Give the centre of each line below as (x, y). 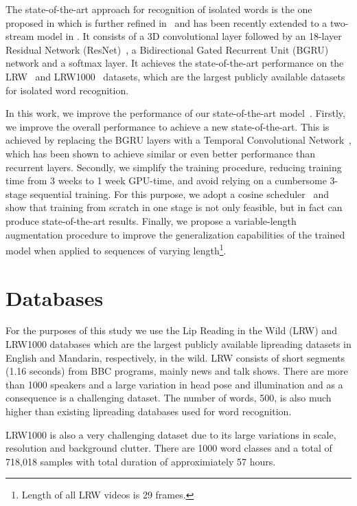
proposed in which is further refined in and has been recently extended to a (166, 22)
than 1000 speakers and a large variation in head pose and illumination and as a (174, 384)
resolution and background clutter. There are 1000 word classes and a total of (169, 448)
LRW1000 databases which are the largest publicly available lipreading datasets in (178, 344)
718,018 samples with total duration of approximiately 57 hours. (141, 461)
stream (20, 36)
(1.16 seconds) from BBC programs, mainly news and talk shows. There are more (177, 371)
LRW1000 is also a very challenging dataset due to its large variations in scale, (171, 434)
